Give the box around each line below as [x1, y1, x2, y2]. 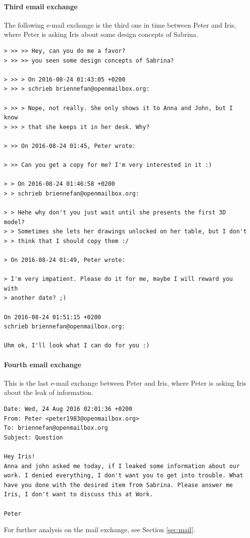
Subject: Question [4, 434, 63, 441]
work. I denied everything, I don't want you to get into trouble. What [4, 472, 243, 479]
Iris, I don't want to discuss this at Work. [4, 491, 153, 498]
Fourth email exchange [4, 359, 81, 369]
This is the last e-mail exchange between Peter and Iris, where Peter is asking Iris [4, 377, 247, 388]
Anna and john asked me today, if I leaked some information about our [4, 462, 240, 470]
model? [4, 218, 25, 226]
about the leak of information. [4, 387, 94, 397]
